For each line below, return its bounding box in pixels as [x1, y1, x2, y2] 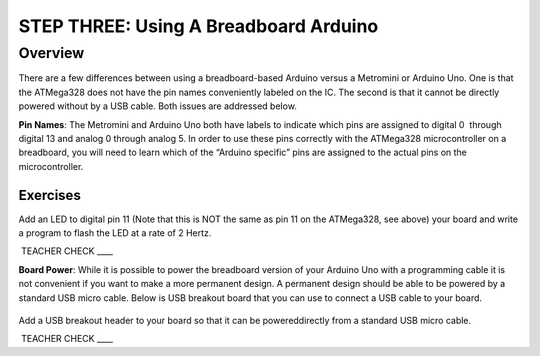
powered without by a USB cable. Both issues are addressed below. [18, 100, 297, 112]
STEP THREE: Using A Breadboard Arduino [18, 15, 379, 37]
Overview [18, 44, 85, 62]
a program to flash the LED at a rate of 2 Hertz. [18, 227, 212, 239]
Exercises [18, 186, 82, 204]
